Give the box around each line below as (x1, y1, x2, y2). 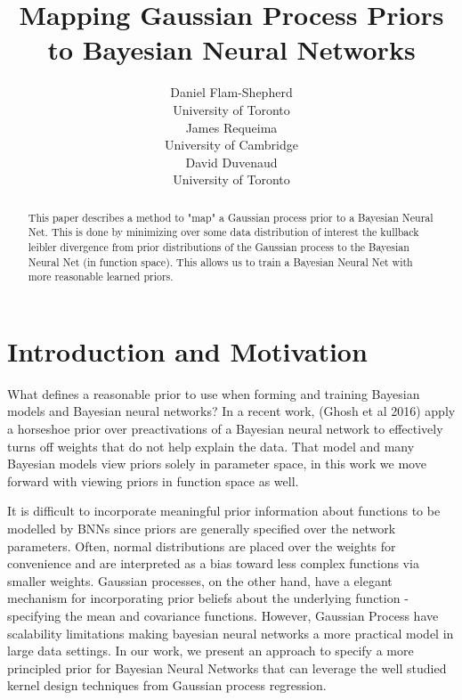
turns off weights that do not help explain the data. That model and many (7, 436, 415, 455)
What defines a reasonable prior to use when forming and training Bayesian (7, 384, 420, 403)
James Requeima (185, 118, 278, 136)
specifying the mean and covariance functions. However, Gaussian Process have (7, 606, 439, 625)
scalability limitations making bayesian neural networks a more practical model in (7, 623, 454, 642)
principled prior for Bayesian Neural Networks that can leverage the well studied (7, 658, 447, 677)
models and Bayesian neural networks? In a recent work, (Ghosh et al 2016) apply (7, 402, 456, 420)
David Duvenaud (185, 152, 278, 171)
